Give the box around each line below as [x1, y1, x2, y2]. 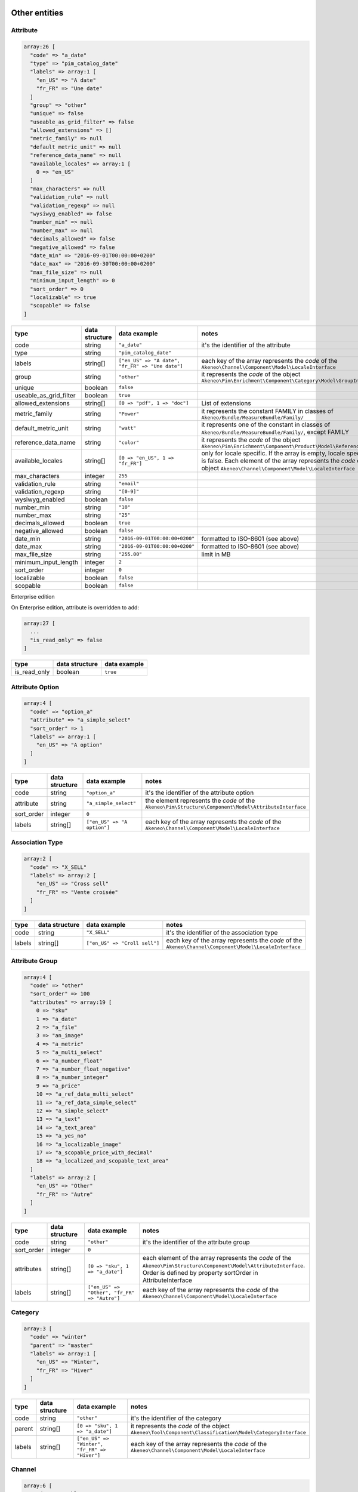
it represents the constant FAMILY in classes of [201, 406, 334, 415]
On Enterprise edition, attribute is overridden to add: [11, 604, 140, 611]
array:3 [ [23, 1325, 53, 1332]
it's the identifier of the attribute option [145, 788, 254, 797]
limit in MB [201, 550, 231, 558]
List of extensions [201, 399, 252, 407]
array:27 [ [23, 620, 55, 627]
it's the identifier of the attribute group [142, 1238, 250, 1246]
